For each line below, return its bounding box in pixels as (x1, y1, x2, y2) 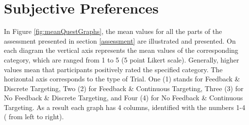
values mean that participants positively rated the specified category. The (4, 64, 223, 74)
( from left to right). (4, 111, 64, 122)
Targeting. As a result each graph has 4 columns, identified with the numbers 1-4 (4, 102, 246, 112)
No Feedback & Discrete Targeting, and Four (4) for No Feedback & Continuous (4, 93, 243, 103)
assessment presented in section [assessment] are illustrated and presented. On (4, 35, 236, 46)
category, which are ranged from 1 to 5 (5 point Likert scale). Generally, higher (4, 54, 239, 64)
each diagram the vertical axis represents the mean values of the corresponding (4, 45, 238, 55)
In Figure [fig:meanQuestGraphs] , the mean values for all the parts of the (4, 26, 222, 36)
